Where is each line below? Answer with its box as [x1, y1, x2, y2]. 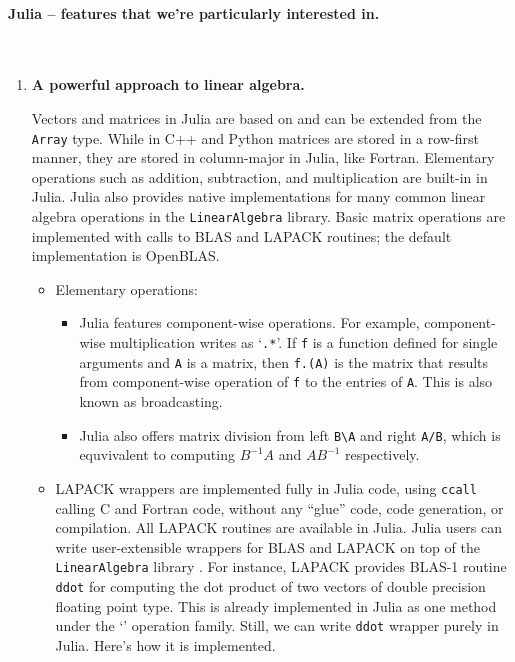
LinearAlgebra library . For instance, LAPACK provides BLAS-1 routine [55, 556, 507, 577]
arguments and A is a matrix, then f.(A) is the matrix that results [79, 351, 489, 372]
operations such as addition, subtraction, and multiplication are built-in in [31, 166, 488, 187]
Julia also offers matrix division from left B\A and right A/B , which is [79, 424, 501, 445]
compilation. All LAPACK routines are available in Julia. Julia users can [55, 517, 503, 538]
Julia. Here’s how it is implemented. [55, 634, 276, 655]
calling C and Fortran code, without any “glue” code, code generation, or [55, 497, 504, 518]
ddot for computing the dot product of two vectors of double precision [55, 575, 486, 596]
